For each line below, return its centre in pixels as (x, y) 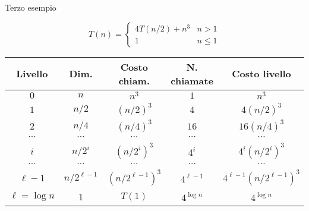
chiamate (192, 80)
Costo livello (261, 74)
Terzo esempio (31, 7)
